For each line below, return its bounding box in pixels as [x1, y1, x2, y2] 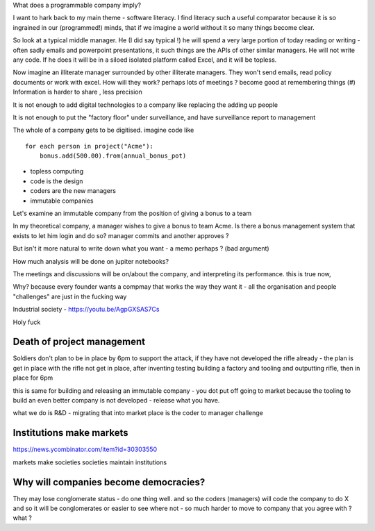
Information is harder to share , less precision [12, 87, 142, 96]
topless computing [30, 167, 84, 176]
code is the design [30, 177, 83, 185]
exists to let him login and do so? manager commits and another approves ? [12, 231, 229, 239]
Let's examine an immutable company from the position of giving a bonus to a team [12, 209, 252, 218]
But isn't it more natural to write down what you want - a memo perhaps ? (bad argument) [12, 244, 270, 253]
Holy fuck [12, 318, 41, 326]
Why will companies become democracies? [12, 476, 206, 488]
